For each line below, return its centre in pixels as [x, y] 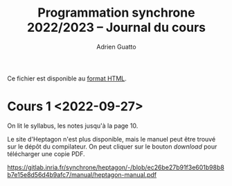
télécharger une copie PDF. [46, 153]
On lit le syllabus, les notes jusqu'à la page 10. [73, 126]
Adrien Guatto [116, 46]
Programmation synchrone [116, 13]
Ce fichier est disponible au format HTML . [67, 78]
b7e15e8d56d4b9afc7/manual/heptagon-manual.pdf [82, 174]
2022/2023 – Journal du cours [116, 27]
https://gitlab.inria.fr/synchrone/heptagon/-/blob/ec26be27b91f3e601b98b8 [116, 167]
